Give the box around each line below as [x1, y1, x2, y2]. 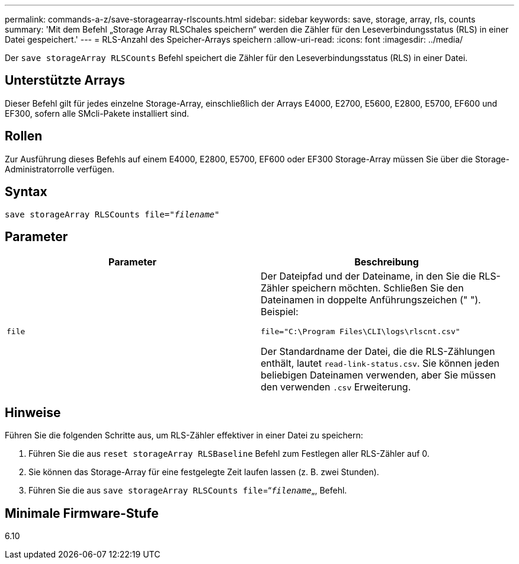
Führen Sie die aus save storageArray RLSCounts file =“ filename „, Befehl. [28, 485, 347, 496]
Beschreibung [354, 256, 419, 268]
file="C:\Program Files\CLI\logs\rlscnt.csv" [261, 327, 460, 337]
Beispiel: [261, 306, 299, 318]
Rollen [5, 129, 43, 144]
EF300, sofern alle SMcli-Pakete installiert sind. [5, 108, 190, 118]
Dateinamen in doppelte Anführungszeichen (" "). [261, 294, 481, 306]
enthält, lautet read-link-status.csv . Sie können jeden [261, 357, 499, 370]
